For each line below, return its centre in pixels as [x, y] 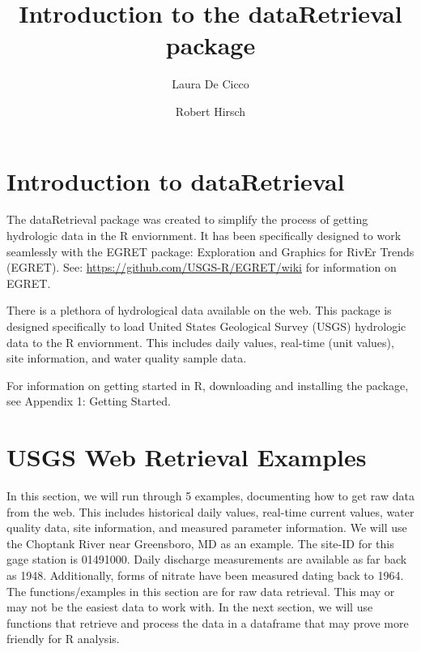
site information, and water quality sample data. [127, 358]
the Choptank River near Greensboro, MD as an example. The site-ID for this [200, 543]
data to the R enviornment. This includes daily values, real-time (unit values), [200, 342]
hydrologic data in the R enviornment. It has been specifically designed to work [204, 236]
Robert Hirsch [210, 111]
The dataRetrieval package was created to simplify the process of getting [187, 219]
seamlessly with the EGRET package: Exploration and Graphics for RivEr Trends [210, 251]
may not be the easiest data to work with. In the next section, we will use [190, 607]
